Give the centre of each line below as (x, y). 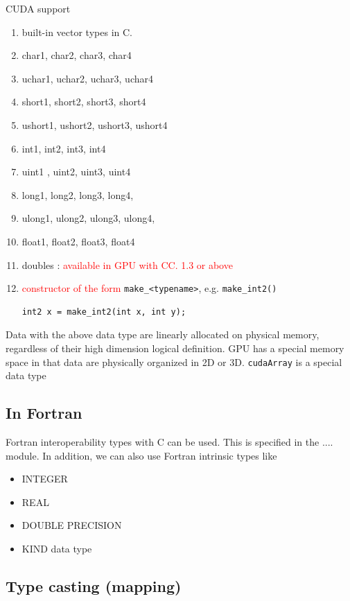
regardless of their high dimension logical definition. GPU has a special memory (175, 348)
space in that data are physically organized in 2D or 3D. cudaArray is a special (174, 362)
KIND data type (57, 548)
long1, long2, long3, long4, (78, 194)
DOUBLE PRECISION (72, 525)
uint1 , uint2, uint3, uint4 (76, 172)
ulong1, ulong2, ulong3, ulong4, (88, 218)
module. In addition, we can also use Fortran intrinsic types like (141, 455)
